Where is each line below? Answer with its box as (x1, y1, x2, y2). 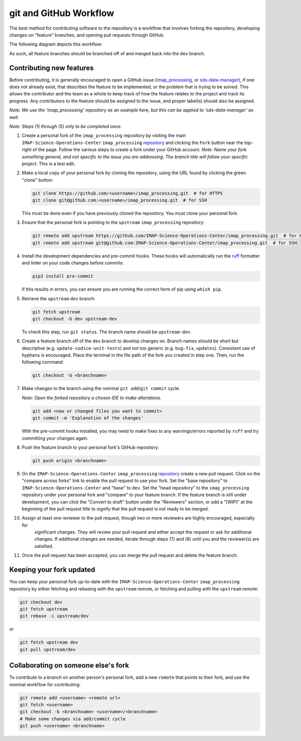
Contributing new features (9, 63, 94, 72)
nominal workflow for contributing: (9, 681, 81, 687)
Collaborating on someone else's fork (9, 661, 129, 670)
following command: (22, 359, 64, 365)
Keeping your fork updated (9, 565, 95, 574)
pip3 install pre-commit (32, 274, 94, 279)
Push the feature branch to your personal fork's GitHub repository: (22, 444, 160, 450)
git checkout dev (20, 599, 63, 605)
